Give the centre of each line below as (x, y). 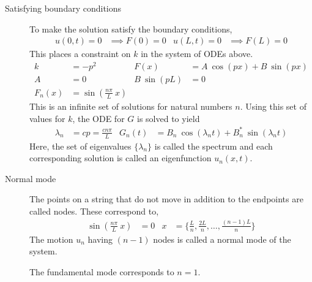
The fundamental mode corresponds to (102, 272)
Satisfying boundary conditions (63, 8)
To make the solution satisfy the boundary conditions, (131, 29)
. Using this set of (273, 106)
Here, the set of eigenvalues (80, 146)
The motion (51, 239)
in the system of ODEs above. (197, 54)
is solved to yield (168, 118)
